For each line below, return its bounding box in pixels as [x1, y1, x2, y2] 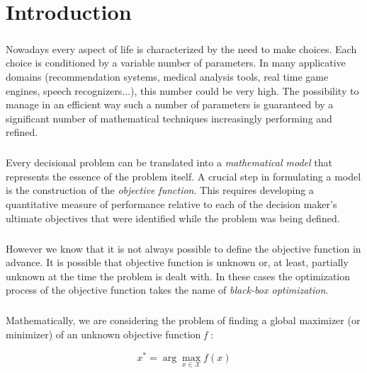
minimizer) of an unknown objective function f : [6, 326, 213, 341]
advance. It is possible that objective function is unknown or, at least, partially [6, 255, 349, 270]
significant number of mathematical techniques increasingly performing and [6, 110, 332, 125]
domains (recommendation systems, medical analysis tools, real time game [6, 69, 329, 84]
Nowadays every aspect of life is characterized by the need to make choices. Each [6, 41, 357, 56]
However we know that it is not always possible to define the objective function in [6, 241, 361, 256]
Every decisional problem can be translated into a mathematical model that [6, 155, 332, 170]
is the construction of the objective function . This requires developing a [6, 183, 314, 197]
